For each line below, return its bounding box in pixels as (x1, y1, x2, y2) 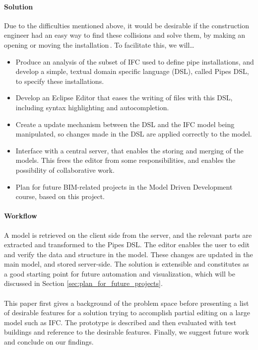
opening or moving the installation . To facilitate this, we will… (4, 39, 194, 50)
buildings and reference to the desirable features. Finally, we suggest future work (4, 327, 249, 337)
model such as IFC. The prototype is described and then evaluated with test (4, 317, 237, 327)
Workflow (4, 210, 37, 221)
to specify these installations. (15, 75, 104, 86)
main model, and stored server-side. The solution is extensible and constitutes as (4, 259, 249, 269)
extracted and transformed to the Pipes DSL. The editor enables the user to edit (4, 239, 250, 250)
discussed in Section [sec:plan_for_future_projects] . (4, 278, 163, 288)
